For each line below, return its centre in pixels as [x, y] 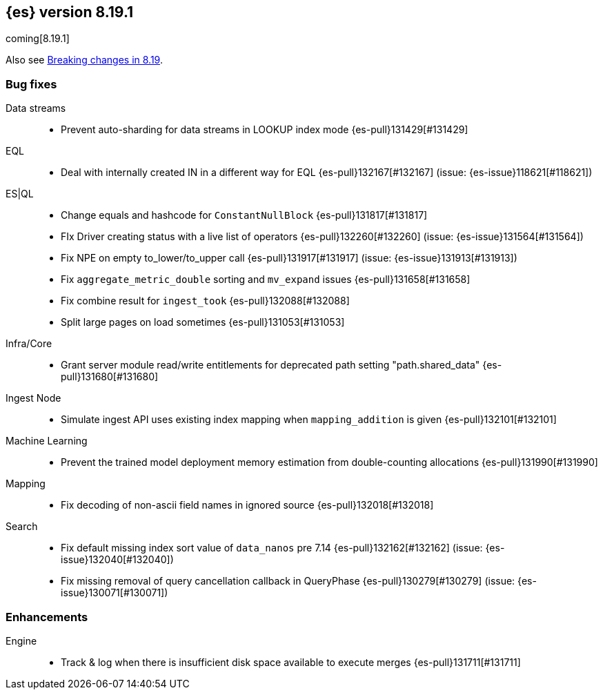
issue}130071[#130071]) [115, 593]
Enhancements [47, 617]
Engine [21, 640]
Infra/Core [29, 344]
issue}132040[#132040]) [117, 560]
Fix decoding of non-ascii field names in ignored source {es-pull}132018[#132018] [247, 505]
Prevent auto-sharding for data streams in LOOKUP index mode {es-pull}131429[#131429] [265, 130]
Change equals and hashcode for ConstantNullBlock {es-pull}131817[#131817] [244, 215]
